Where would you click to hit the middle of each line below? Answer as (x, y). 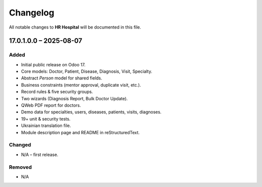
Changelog (32, 13)
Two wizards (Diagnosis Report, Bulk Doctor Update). (74, 98)
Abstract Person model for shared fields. (62, 78)
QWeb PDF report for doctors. (51, 105)
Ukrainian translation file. (46, 125)
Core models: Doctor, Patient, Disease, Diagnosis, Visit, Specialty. (87, 71)
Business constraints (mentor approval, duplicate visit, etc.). (81, 85)
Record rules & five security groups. (57, 92)
